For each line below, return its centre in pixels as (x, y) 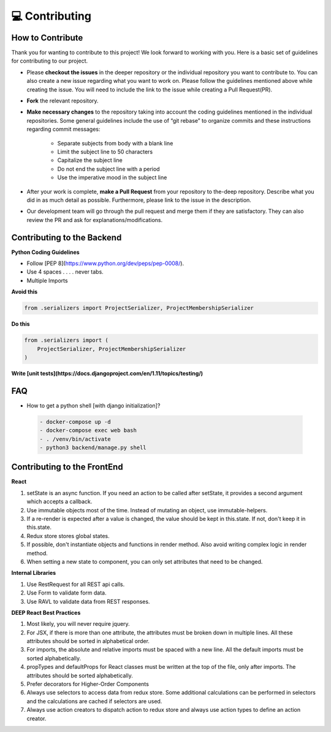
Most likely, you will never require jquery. (78, 624)
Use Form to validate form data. (67, 593)
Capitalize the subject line (90, 160)
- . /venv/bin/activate (75, 439)
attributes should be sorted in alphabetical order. (88, 641)
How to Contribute (47, 38)
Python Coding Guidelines (45, 252)
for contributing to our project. (50, 61)
